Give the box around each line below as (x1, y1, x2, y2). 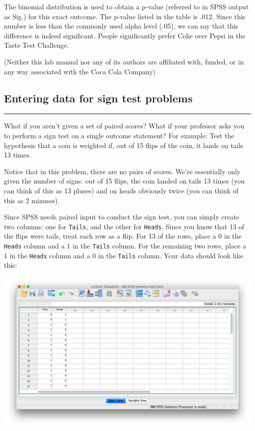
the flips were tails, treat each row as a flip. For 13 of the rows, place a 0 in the (4, 231, 242, 241)
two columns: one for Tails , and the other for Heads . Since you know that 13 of (4, 221, 244, 231)
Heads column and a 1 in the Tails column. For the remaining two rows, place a (4, 240, 246, 250)
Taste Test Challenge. (4, 40, 69, 50)
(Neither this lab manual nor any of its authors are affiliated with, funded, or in (4, 56, 244, 66)
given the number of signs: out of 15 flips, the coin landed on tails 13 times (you (4, 176, 245, 186)
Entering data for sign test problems (4, 90, 193, 105)
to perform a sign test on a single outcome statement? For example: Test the (4, 130, 234, 140)
